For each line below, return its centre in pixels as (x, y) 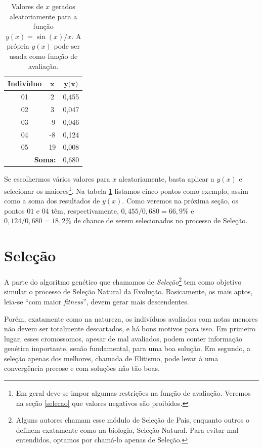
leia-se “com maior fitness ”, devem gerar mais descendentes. (97, 301)
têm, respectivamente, (85, 210)
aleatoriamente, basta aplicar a (166, 179)
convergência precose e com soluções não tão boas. (82, 368)
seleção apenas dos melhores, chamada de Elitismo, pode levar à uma (111, 358)
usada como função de (43, 56)
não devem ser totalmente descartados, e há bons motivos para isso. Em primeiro (130, 329)
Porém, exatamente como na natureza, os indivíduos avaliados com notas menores (131, 318)
